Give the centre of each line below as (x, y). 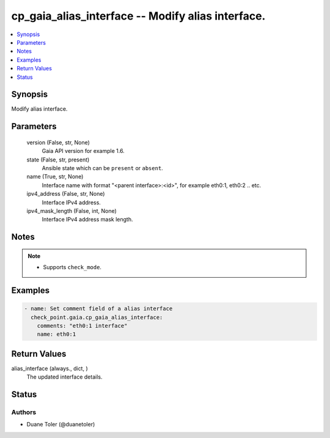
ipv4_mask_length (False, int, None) (72, 210)
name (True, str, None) (55, 177)
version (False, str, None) (58, 142)
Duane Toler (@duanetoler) (61, 425)
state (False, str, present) (58, 160)
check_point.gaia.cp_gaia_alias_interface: (97, 317)
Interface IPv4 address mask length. (87, 220)
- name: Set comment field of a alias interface (98, 309)
